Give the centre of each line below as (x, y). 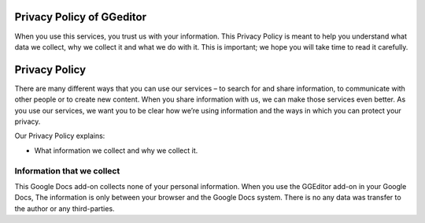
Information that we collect (67, 171)
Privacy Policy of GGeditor (81, 17)
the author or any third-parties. (65, 208)
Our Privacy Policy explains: (60, 136)
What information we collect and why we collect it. (116, 151)
